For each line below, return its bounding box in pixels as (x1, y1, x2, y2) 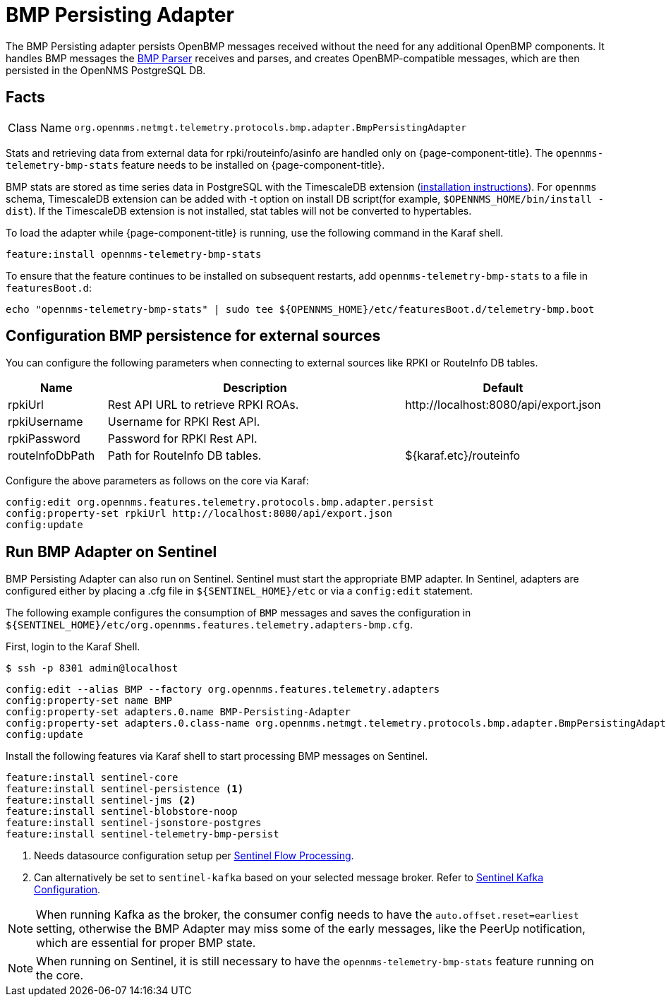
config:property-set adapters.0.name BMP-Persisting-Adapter (6, 706, 351, 718)
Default (483, 381, 523, 395)
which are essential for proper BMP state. (36, 936, 256, 950)
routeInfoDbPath (8, 448, 95, 463)
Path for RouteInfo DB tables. (107, 448, 262, 463)
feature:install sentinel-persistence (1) (6, 783, 244, 795)
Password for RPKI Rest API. (107, 431, 258, 446)
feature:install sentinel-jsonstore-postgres (6, 817, 262, 829)
